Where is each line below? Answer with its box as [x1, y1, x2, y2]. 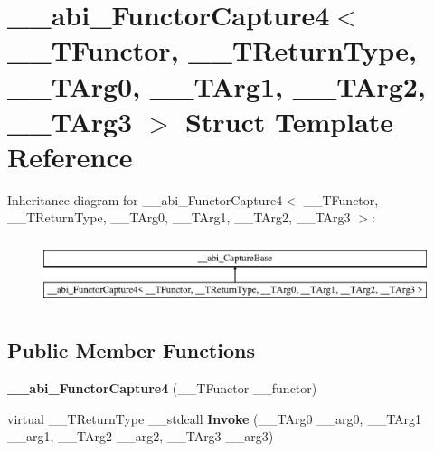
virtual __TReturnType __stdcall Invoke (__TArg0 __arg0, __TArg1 [7, 409, 422, 428]
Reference [7, 137, 133, 174]
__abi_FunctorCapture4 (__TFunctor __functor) [7, 379, 317, 398]
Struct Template [184, 102, 394, 139]
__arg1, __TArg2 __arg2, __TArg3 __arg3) [7, 427, 274, 446]
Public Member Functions [7, 336, 255, 364]
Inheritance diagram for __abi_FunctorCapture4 [7, 190, 283, 209]
